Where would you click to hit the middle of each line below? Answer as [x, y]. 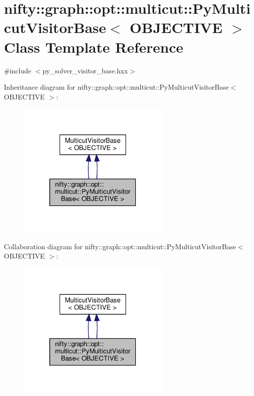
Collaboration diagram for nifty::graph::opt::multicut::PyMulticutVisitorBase [120, 246]
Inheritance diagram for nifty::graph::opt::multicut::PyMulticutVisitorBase [116, 87]
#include [18, 70]
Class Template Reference [94, 47]
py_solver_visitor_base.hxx [85, 70]
